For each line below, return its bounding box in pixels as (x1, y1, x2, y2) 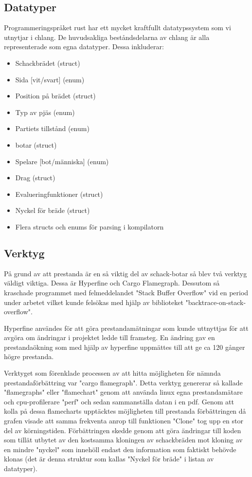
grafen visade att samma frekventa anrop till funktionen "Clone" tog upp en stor (4, 416, 243, 426)
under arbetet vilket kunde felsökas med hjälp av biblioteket (4, 297, 183, 307)
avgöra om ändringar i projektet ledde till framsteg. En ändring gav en (4, 332, 215, 343)
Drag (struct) (15, 172, 55, 183)
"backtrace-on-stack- (185, 297, 246, 307)
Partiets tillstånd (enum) (15, 123, 90, 134)
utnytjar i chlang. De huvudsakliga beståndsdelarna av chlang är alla (4, 32, 210, 42)
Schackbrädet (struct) (15, 57, 80, 68)
